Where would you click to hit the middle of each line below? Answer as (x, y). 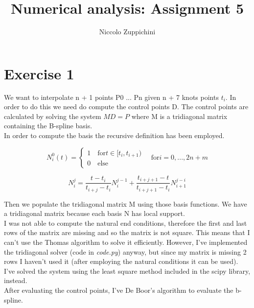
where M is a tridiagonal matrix (179, 116)
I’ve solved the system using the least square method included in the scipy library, (127, 271)
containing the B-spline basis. (48, 126)
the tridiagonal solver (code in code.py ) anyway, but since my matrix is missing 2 (125, 251)
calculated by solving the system (53, 116)
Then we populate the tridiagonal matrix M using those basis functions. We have (126, 203)
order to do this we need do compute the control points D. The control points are (126, 107)
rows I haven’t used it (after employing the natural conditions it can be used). (121, 261)
